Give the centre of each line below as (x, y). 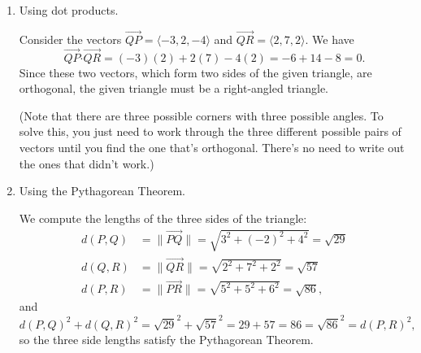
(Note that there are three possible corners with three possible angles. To (201, 115)
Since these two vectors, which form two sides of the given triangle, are (195, 72)
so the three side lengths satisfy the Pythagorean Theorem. (166, 339)
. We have (330, 39)
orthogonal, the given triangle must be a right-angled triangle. (174, 88)
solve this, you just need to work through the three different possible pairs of (210, 131)
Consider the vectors (70, 39)
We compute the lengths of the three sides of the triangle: (163, 218)
